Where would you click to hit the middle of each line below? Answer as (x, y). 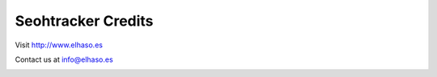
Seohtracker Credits (84, 21)
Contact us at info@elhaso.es (64, 59)
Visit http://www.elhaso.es (59, 45)
